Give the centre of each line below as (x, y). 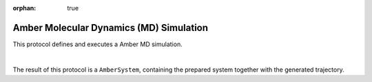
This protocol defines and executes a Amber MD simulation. (97, 44)
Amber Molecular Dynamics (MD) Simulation (111, 28)
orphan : (24, 8)
